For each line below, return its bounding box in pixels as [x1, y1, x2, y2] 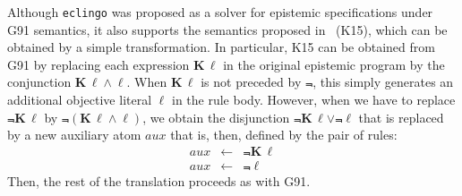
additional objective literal [7, 90, 152, 109]
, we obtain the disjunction [142, 107, 290, 126]
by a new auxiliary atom [7, 125, 141, 144]
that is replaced [358, 107, 444, 126]
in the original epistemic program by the [223, 55, 445, 73]
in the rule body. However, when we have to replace [171, 90, 456, 109]
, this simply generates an [312, 72, 454, 91]
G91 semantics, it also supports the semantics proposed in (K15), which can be [7, 20, 448, 38]
